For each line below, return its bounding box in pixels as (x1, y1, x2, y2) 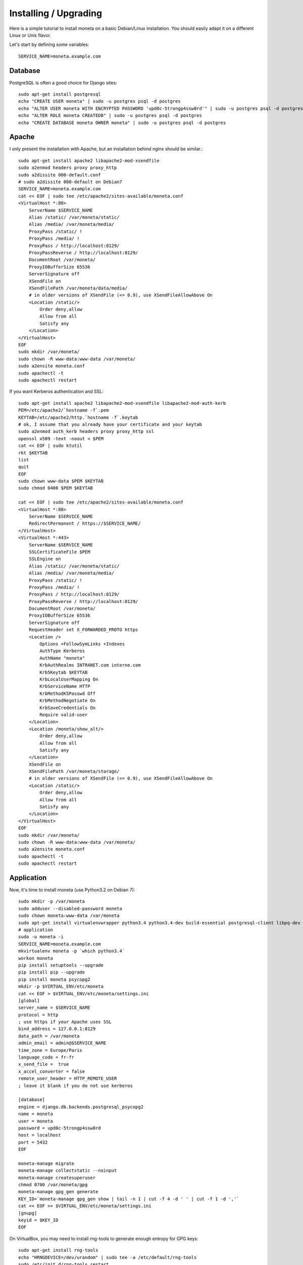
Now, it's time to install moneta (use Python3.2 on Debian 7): (9, 887, 135, 893)
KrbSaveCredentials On (39, 705, 96, 710)
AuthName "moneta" (39, 655, 85, 661)
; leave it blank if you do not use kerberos (18, 1083, 133, 1088)
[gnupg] (18, 1210, 37, 1216)
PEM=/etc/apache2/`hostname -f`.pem (18, 407, 109, 413)
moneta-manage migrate (18, 1160, 75, 1166)
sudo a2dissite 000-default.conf (18, 172, 101, 178)
